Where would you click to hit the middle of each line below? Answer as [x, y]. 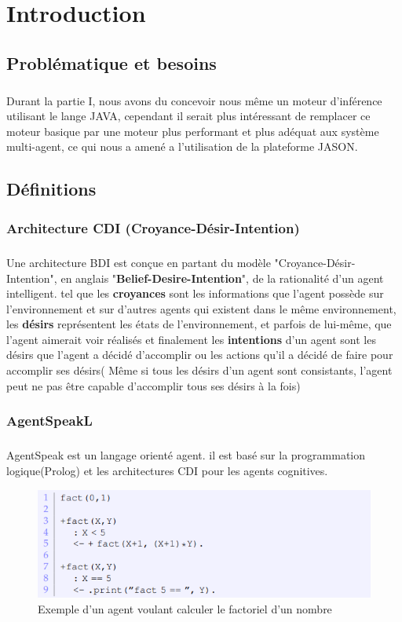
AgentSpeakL [49, 421]
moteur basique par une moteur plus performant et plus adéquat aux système [193, 131]
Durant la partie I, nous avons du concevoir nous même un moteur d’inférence [194, 100]
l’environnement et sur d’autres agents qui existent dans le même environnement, [201, 308]
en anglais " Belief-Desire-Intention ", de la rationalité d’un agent [222, 278]
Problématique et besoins [111, 62]
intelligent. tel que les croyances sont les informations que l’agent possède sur [195, 293]
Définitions [51, 189]
